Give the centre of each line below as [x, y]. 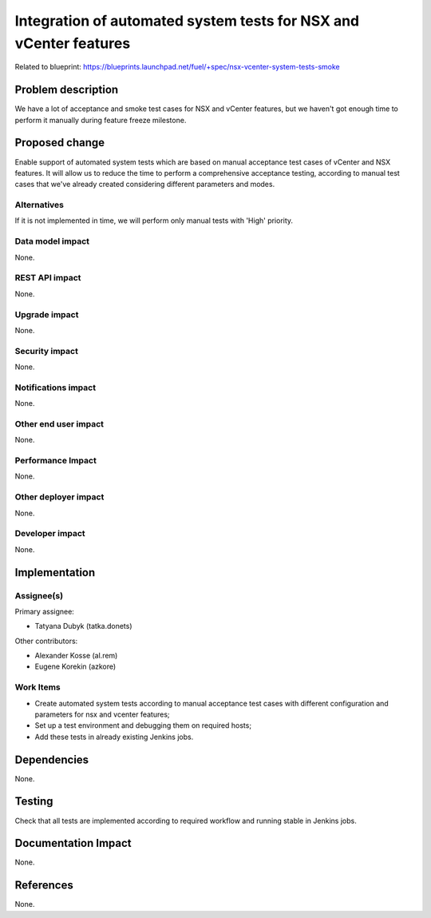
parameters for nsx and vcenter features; [103, 714]
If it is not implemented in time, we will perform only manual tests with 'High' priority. [154, 221]
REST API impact [48, 278]
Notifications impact [55, 387]
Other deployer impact [59, 497]
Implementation [55, 572]
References [44, 886]
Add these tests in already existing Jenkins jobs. [114, 737]
